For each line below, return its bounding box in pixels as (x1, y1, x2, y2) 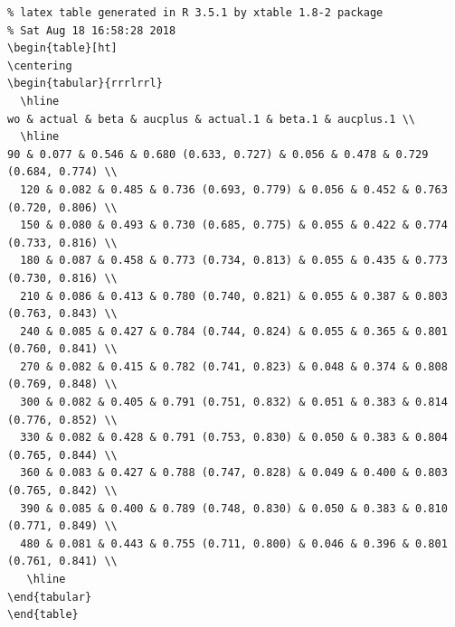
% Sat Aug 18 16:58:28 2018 (7, 23, 176, 37)
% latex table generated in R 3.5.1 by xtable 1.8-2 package (7, 6, 384, 19)
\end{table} (7, 608, 79, 622)
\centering (7, 59, 72, 72)
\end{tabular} (7, 590, 92, 604)
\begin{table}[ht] (7, 42, 118, 55)
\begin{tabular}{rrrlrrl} (7, 77, 163, 90)
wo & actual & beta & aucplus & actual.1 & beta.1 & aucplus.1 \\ (7, 112, 416, 126)
